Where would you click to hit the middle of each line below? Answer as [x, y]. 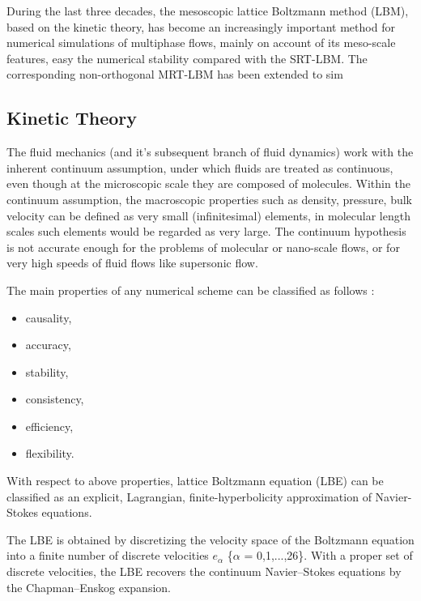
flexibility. [50, 453]
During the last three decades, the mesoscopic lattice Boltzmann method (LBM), [208, 11]
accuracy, [48, 345]
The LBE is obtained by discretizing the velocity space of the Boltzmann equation [210, 539]
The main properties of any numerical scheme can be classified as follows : [191, 290]
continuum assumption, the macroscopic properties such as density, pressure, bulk [210, 199]
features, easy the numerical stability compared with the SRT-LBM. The [187, 58]
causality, [49, 317]
